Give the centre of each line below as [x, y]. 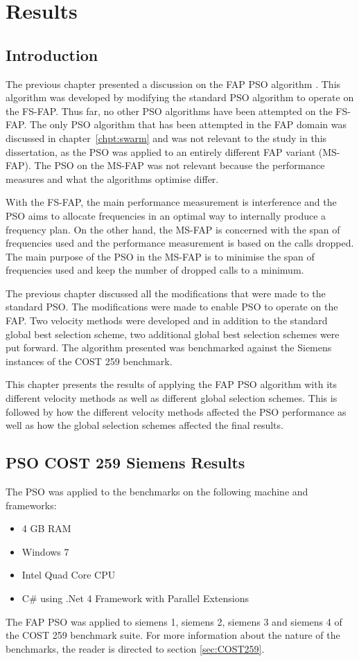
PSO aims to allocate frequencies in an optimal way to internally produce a [166, 215]
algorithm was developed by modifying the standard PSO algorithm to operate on [180, 97]
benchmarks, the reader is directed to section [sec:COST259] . [135, 648]
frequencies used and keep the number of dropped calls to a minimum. [155, 270]
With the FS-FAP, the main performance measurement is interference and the [171, 202]
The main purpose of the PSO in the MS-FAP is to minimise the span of [160, 256]
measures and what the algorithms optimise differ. [112, 178]
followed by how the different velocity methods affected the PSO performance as [176, 411]
